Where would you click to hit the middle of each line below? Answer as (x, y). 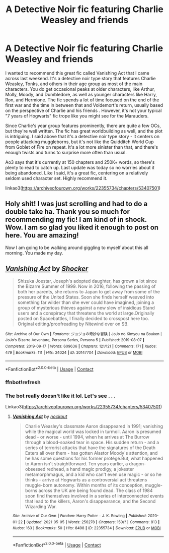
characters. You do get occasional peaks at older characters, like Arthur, (80, 89)
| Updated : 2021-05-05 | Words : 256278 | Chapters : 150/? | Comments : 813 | (92, 522)
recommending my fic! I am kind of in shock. (76, 220)
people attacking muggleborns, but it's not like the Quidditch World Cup (80, 142)
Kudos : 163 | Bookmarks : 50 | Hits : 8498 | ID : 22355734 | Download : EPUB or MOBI (87, 528)
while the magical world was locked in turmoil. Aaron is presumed (93, 432)
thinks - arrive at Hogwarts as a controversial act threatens (86, 480)
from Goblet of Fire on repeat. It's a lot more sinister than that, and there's (82, 147)
